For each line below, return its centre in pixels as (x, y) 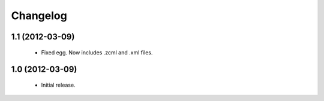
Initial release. (58, 85)
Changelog (39, 16)
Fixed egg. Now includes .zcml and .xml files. (97, 52)
